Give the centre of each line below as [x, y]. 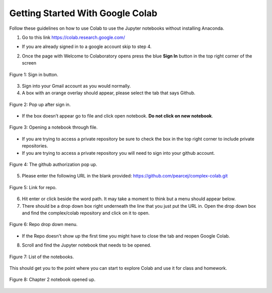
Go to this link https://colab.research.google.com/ [74, 37]
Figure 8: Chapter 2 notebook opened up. [52, 279]
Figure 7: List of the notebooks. [42, 257]
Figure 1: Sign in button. [34, 74]
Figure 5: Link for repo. [33, 187]
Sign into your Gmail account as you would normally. [76, 86]
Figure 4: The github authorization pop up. [53, 164]
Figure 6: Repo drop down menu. [44, 224]
